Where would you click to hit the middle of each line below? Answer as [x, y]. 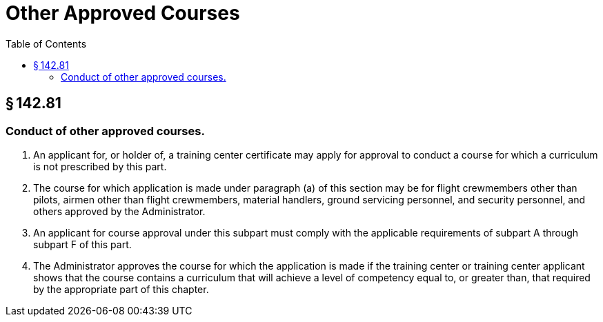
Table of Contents [46, 43]
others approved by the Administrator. [119, 211]
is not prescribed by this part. [100, 166]
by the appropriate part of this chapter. [121, 289]
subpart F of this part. [82, 244]
